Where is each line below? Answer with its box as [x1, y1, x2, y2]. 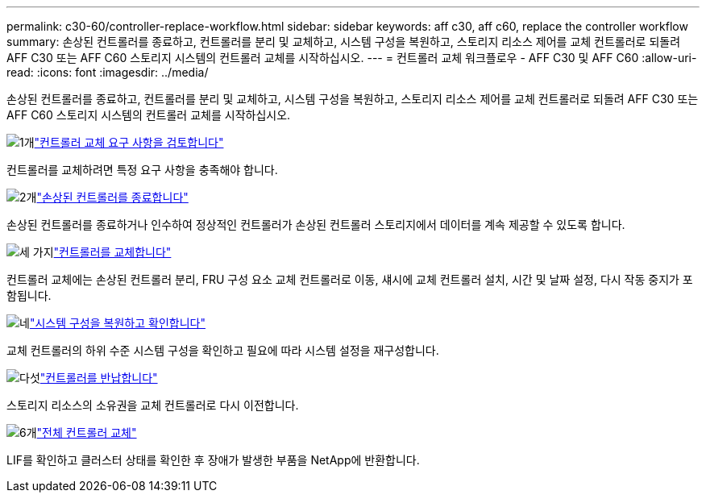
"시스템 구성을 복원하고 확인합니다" [29, 316, 206, 330]
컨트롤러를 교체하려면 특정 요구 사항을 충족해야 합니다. [6, 163, 278, 177]
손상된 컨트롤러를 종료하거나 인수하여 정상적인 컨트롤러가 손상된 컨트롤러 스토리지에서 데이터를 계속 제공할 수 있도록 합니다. [6, 218, 625, 231]
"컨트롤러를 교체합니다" [53, 245, 172, 259]
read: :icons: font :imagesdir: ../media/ [6, 65, 209, 79]
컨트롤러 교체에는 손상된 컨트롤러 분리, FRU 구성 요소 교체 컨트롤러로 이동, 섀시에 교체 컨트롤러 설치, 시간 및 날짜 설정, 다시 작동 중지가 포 [6, 272, 693, 286]
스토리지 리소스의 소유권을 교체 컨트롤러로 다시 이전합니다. [6, 398, 299, 412]
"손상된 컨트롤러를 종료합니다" [36, 190, 189, 204]
